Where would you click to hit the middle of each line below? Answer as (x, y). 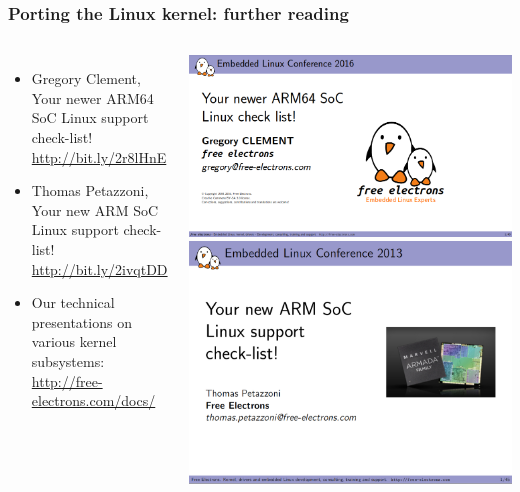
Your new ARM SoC (95, 209)
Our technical (73, 302)
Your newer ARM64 (92, 97)
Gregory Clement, (86, 78)
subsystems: (68, 360)
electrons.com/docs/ (93, 400)
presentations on (81, 321)
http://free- (67, 380)
